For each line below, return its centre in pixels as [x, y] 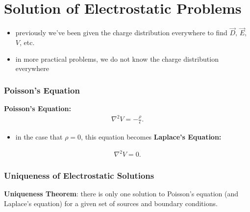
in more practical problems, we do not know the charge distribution [117, 59]
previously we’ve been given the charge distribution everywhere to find [121, 33]
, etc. [27, 42]
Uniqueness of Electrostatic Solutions [79, 175]
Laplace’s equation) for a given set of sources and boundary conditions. [111, 203]
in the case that [39, 136]
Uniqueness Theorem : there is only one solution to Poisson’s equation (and [121, 194]
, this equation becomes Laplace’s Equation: [151, 136]
